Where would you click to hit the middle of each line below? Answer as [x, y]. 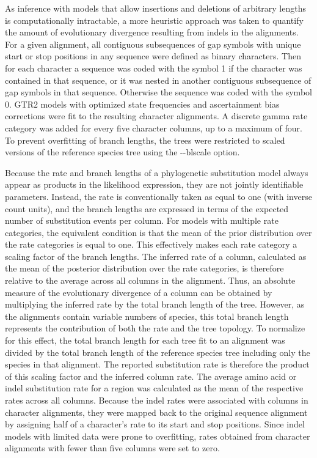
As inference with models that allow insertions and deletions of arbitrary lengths [156, 8]
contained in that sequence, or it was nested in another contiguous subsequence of [158, 80]
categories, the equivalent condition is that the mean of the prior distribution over [158, 232]
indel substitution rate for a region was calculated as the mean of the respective [154, 388]
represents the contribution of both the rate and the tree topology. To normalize [155, 328]
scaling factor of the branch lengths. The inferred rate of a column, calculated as [156, 256]
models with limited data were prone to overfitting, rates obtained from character [158, 436]
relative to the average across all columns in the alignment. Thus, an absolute [150, 280]
